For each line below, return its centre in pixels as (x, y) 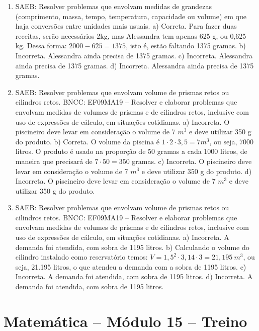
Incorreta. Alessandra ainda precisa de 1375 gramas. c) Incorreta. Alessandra (134, 55)
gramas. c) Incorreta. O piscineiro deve (192, 161)
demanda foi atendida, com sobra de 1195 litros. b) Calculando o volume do (132, 247)
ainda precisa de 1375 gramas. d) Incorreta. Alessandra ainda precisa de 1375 (135, 65)
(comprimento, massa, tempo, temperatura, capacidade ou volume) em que (131, 16)
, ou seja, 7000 (232, 141)
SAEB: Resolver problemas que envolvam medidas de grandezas (114, 6)
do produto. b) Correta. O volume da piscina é (87, 141)
